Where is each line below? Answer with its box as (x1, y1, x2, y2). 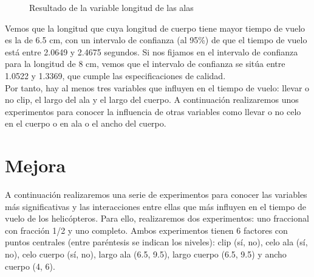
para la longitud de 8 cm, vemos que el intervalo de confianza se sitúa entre (5, 57, 285, 70)
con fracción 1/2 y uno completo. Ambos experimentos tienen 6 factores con (5, 223, 288, 236)
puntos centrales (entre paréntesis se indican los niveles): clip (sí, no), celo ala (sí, (5, 236, 308, 248)
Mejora (5, 153, 66, 178)
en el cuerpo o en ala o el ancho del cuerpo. (5, 117, 166, 130)
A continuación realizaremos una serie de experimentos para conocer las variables (5, 188, 307, 201)
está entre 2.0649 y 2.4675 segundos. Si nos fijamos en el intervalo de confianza (5, 45, 298, 58)
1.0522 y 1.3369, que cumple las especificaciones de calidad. (5, 69, 226, 82)
